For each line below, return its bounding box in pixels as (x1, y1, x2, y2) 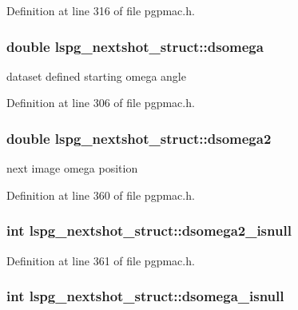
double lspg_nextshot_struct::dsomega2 (6, 128, 272, 148)
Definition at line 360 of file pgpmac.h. (6, 186, 195, 203)
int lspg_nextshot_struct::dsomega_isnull (6, 286, 284, 306)
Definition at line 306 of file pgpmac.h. (6, 94, 195, 111)
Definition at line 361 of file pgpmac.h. (6, 252, 195, 268)
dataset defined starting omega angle (6, 67, 186, 84)
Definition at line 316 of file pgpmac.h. (6, 2, 195, 18)
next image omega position (6, 160, 138, 177)
